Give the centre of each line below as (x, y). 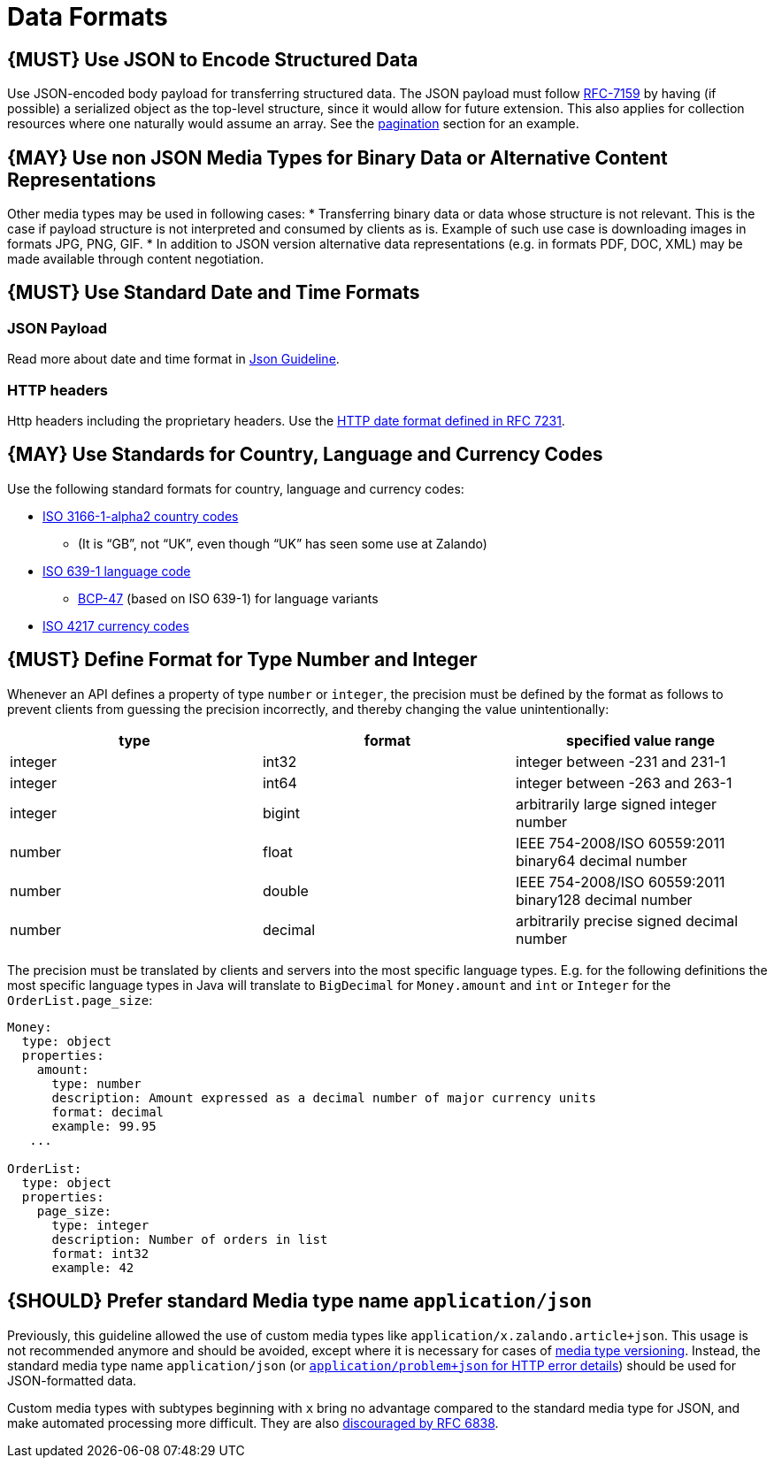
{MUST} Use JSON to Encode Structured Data (213, 59)
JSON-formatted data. (72, 1380)
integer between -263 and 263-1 (624, 782)
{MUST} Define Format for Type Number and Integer (242, 660)
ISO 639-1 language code (117, 571)
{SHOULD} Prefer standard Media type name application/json (300, 1301)
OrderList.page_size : (80, 1000)
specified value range (640, 740)
